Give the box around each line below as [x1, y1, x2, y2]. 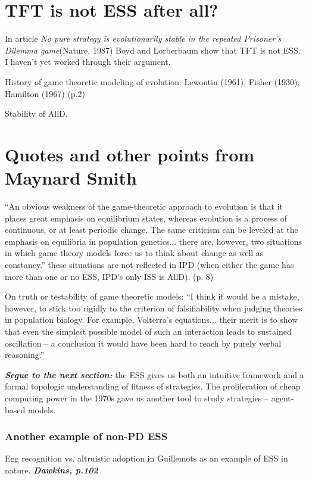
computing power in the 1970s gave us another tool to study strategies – [5, 391, 269, 404]
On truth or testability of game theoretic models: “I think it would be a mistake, [5, 290, 299, 303]
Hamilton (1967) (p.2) [5, 87, 85, 99]
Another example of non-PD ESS [5, 429, 168, 444]
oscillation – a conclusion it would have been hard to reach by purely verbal [5, 336, 282, 349]
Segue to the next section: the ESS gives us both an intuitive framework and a [5, 368, 304, 381]
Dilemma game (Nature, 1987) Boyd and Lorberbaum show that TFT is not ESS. [5, 43, 301, 56]
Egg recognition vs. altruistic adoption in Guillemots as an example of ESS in [5, 452, 288, 465]
